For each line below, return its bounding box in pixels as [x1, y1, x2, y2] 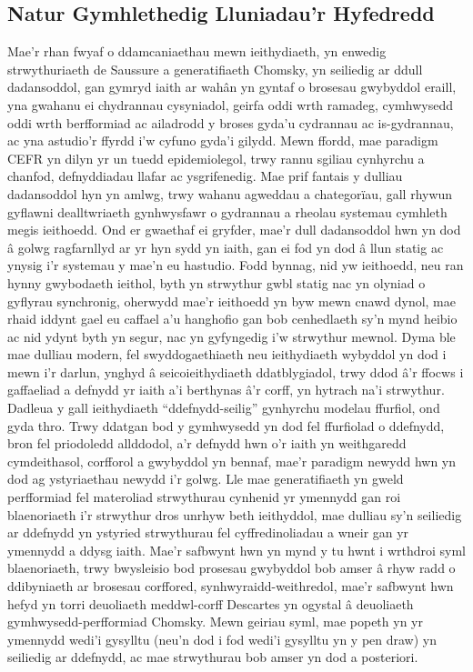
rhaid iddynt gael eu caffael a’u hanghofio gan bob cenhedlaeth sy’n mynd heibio [7, 309, 458, 328]
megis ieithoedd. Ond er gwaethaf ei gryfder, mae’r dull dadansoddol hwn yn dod [7, 220, 461, 239]
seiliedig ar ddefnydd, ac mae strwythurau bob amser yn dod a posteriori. [7, 647, 418, 667]
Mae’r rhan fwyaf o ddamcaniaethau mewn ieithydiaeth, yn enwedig [7, 42, 387, 61]
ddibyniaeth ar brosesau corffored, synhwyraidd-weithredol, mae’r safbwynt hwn [7, 577, 454, 596]
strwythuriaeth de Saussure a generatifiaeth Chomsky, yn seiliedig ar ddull [7, 59, 423, 78]
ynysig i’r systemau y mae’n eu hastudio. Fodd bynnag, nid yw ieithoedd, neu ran [7, 256, 464, 275]
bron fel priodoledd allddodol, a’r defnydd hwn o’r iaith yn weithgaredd [7, 434, 407, 453]
